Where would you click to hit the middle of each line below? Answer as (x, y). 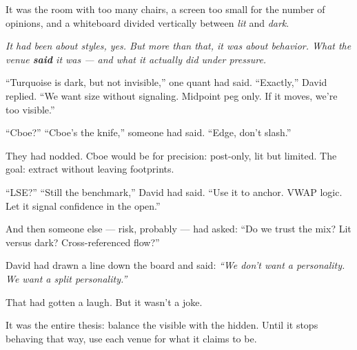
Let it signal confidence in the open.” (83, 205)
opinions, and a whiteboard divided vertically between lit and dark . (147, 22)
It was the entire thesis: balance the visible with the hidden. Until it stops (162, 325)
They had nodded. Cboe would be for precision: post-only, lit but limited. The (171, 155)
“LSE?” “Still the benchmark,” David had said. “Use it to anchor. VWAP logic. (174, 192)
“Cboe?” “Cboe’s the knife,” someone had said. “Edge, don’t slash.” (149, 132)
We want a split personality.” (67, 278)
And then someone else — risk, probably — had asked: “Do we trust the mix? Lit (178, 229)
